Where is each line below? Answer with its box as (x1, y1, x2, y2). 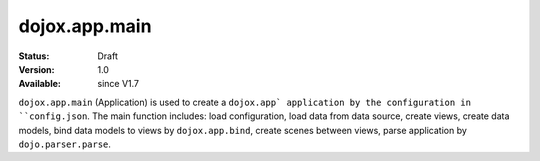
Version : (18, 63, 55, 75)
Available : (18, 78, 62, 90)
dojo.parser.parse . (18, 138, 112, 150)
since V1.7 (97, 78, 140, 90)
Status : (18, 50, 50, 62)
